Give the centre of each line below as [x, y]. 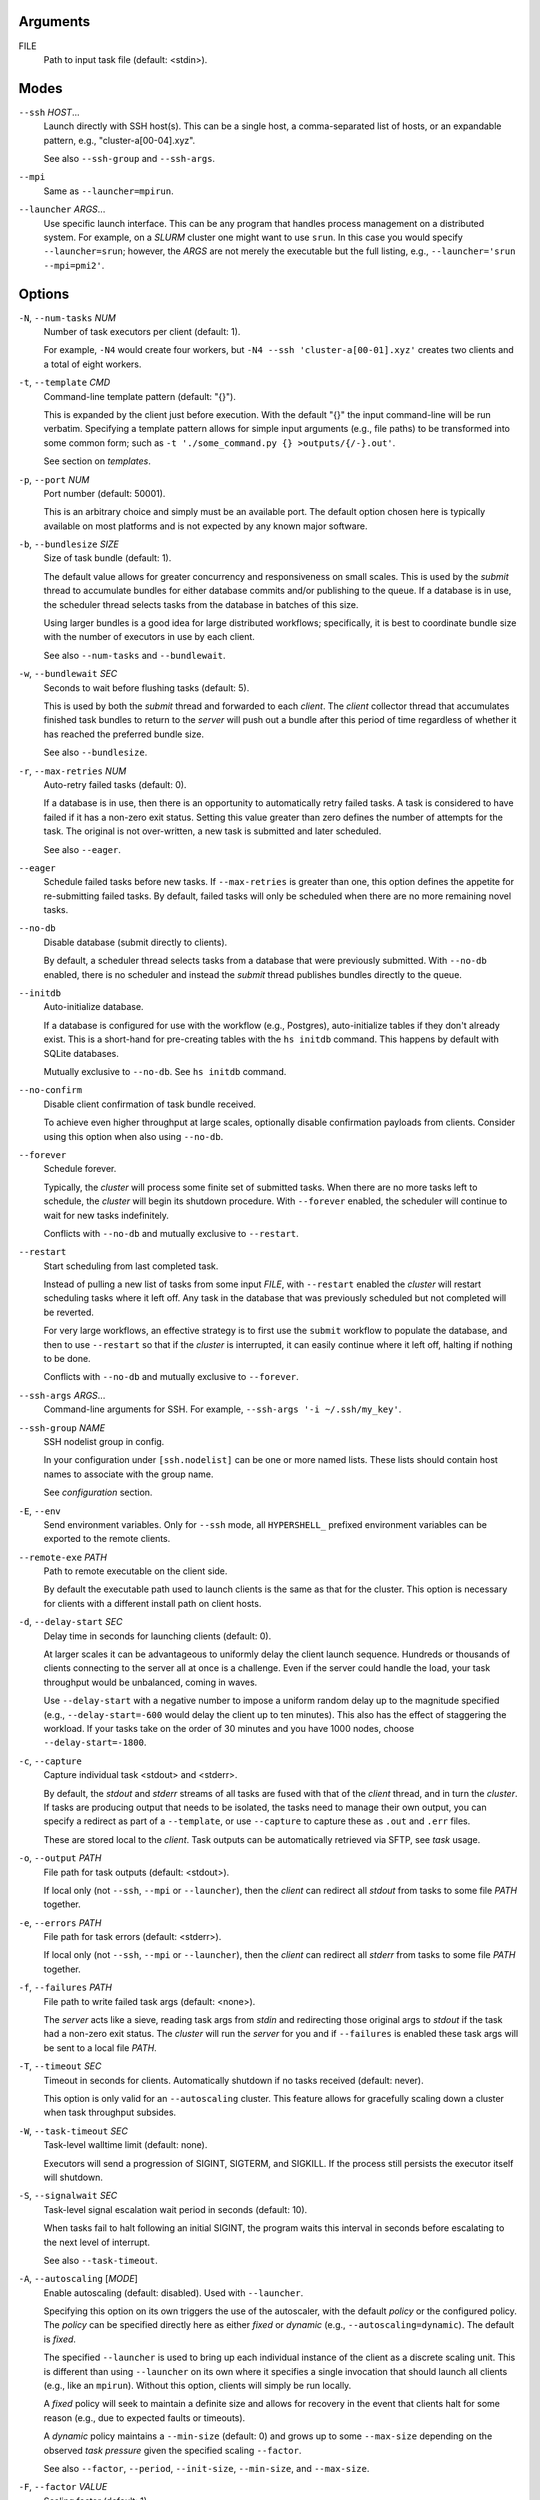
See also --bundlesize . [95, 752]
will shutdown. [73, 2177]
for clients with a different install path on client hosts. [152, 1603]
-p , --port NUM [54, 479]
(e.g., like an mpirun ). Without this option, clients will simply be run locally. [197, 2386]
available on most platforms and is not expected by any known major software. [205, 526]
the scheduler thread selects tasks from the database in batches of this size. [201, 604]
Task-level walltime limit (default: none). [125, 2145]
